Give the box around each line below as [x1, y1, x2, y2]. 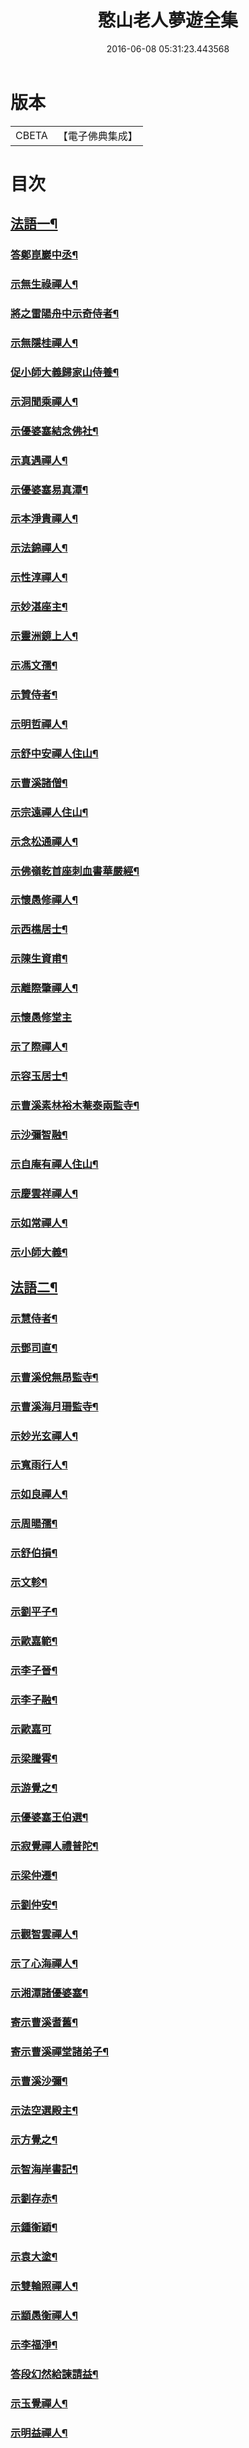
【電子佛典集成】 [57, 129, 138, 143]
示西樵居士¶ [10, 922, 68, 936]
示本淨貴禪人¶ [10, 512, 78, 526]
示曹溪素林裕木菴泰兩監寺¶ [10, 1098, 140, 1112]
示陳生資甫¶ [10, 952, 68, 966]
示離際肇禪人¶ [10, 981, 78, 995]
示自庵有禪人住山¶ [10, 1157, 99, 1171]
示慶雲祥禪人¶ [10, 1186, 78, 1200]
